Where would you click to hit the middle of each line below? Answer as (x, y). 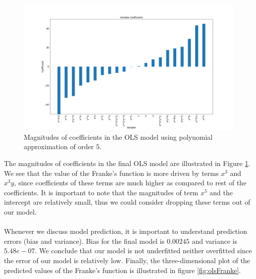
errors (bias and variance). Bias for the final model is (84, 241)
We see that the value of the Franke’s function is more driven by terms (111, 173)
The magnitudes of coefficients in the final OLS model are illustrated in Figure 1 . (127, 163)
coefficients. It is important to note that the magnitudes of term (101, 192)
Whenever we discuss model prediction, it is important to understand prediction (126, 231)
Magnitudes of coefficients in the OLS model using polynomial (118, 137)
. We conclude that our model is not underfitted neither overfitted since (143, 251)
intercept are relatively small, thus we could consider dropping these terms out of (127, 202)
